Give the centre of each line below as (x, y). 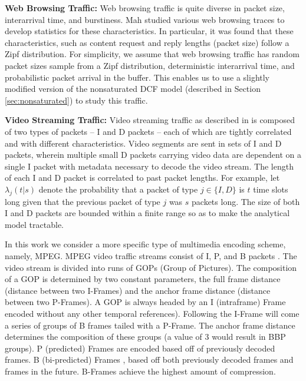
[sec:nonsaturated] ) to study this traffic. (76, 100)
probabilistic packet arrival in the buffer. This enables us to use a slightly (137, 77)
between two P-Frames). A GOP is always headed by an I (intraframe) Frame (145, 302)
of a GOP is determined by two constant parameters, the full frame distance (143, 279)
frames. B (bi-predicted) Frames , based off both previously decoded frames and (149, 360)
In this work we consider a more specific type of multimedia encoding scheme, (145, 244)
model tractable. (34, 224)
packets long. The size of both (246, 201)
